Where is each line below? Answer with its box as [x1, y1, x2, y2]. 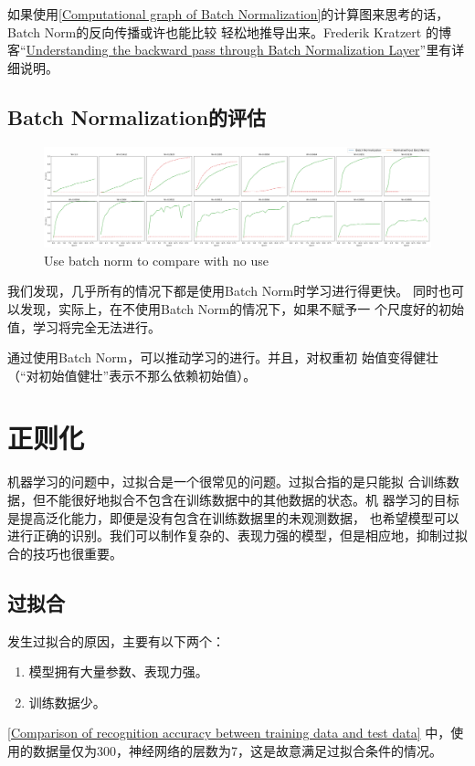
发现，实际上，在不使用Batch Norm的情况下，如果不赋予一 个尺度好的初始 [19, 299, 464, 318]
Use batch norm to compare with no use [44, 250, 269, 269]
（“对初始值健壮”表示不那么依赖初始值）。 [7, 365, 257, 384]
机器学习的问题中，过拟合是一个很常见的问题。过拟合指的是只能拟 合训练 [7, 472, 447, 491]
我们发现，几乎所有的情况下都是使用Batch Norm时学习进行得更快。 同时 [7, 281, 438, 300]
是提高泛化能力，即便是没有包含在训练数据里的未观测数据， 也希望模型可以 [7, 508, 459, 527]
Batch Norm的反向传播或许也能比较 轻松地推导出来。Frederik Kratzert [7, 22, 422, 41]
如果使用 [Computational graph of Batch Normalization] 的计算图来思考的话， [7, 5, 449, 23]
